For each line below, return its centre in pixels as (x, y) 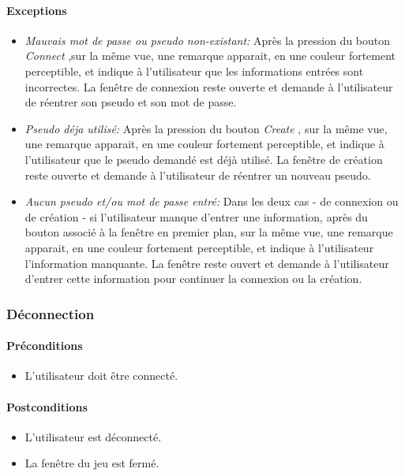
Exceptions (37, 10)
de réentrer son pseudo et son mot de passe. (131, 102)
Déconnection (51, 313)
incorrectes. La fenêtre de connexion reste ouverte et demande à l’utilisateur (209, 86)
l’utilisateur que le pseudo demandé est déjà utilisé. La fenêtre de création (204, 159)
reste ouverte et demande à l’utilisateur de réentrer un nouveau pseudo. (198, 175)
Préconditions (45, 346)
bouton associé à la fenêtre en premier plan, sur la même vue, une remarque (209, 232)
